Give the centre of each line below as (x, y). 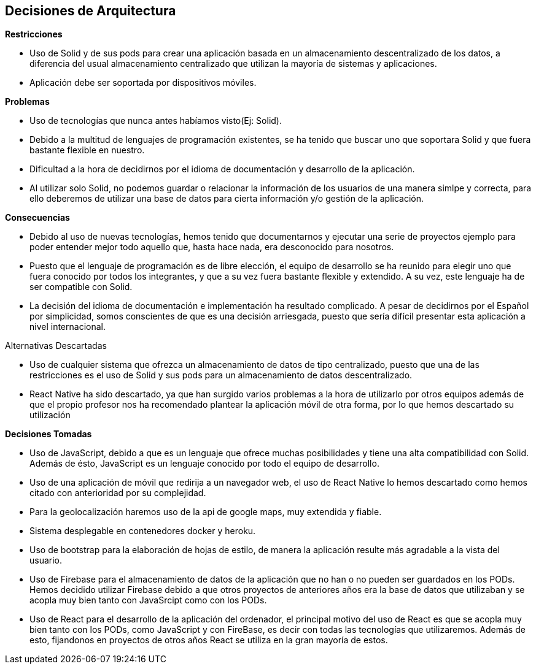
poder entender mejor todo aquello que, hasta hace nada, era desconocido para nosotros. (212, 247)
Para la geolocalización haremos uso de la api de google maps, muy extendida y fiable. (206, 512)
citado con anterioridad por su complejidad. (118, 493)
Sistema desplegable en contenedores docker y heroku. (143, 531)
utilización (50, 415)
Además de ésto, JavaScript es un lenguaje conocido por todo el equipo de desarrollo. (204, 464)
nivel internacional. (68, 327)
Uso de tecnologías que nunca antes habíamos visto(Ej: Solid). (156, 121)
